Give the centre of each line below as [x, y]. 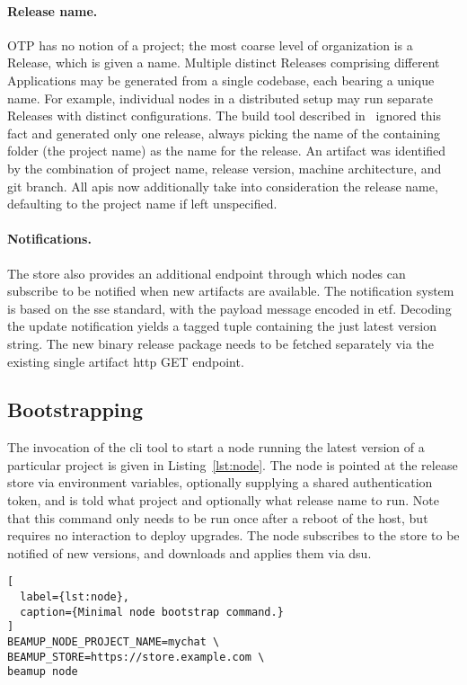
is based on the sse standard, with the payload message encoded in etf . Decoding [229, 308]
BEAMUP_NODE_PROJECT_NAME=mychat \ [114, 642]
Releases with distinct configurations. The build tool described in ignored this [225, 116]
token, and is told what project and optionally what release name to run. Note [223, 500]
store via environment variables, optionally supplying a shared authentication [220, 482]
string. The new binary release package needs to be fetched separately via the [220, 343]
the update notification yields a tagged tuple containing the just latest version [222, 326]
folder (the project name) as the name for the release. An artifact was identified [227, 151]
